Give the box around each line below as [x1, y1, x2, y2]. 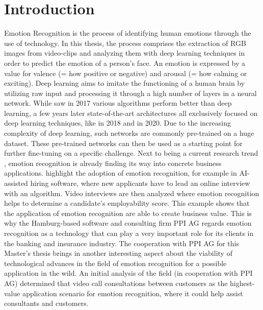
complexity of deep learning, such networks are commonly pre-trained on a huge [4, 128, 254, 138]
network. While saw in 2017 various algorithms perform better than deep [4, 98, 232, 108]
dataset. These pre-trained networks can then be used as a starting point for [4, 137, 243, 148]
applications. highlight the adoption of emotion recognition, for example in [4, 168, 237, 178]
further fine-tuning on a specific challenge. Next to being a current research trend [4, 148, 258, 158]
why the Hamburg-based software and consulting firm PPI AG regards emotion [4, 218, 252, 228]
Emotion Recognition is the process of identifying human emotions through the [4, 28, 251, 38]
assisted [4, 178, 28, 188]
